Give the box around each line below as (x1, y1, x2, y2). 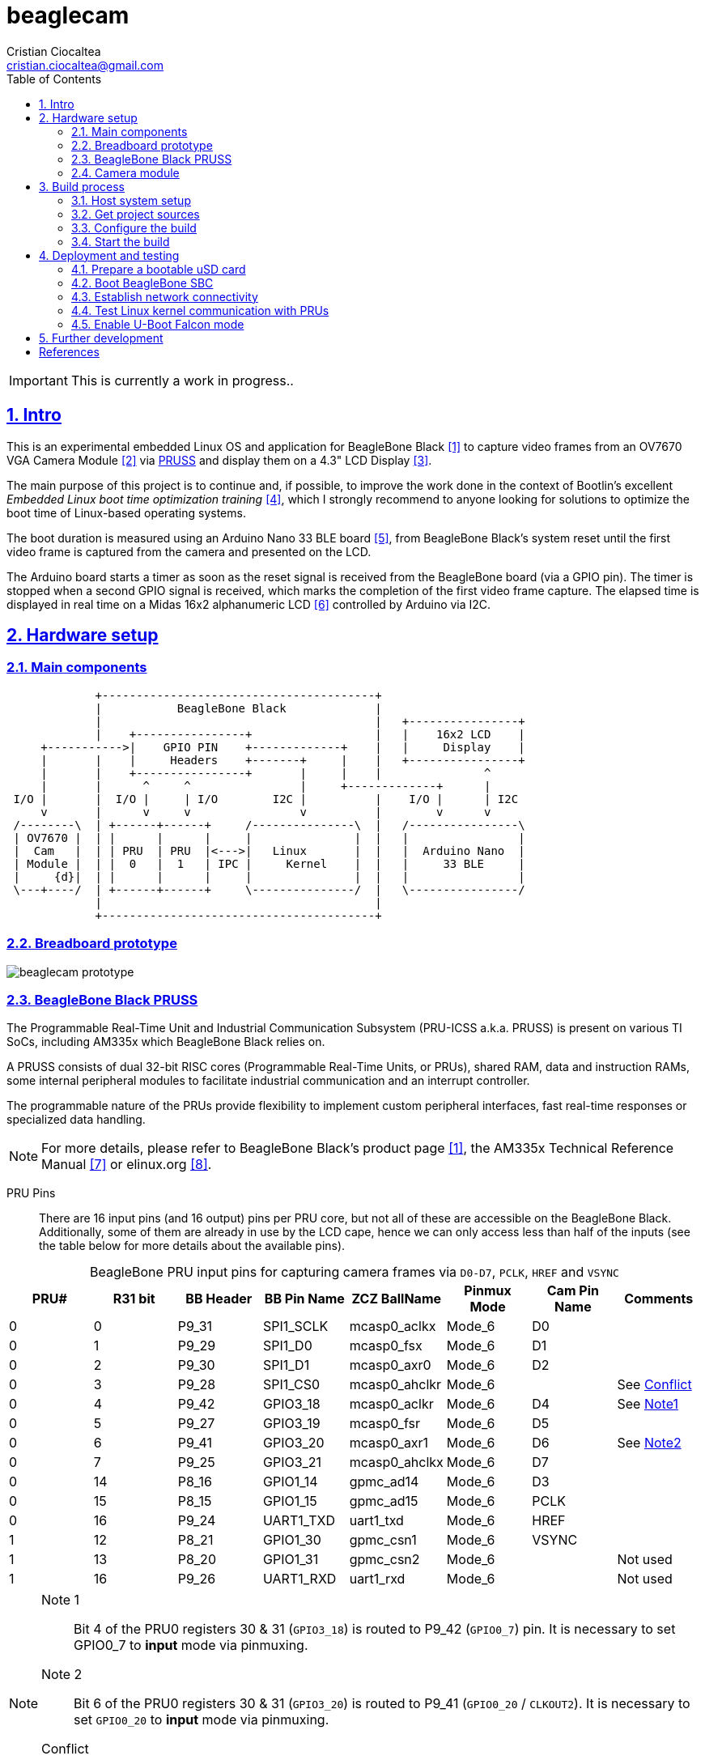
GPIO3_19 (262, 1415, 321, 1432)
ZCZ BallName (351, 1290, 442, 1307)
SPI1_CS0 (262, 1376, 320, 1393)
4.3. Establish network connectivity (71, 289, 258, 304)
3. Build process (39, 179, 125, 193)
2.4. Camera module (71, 165, 180, 180)
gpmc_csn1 (349, 1532, 417, 1549)
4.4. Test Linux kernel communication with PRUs (71, 303, 329, 317)
